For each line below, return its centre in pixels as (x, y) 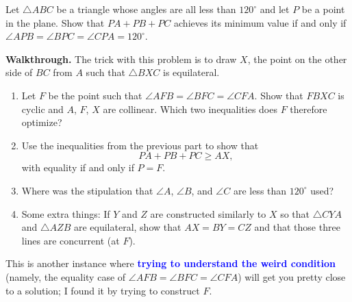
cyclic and (42, 109)
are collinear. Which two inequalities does (190, 109)
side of (19, 72)
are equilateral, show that (127, 227)
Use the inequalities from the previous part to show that (140, 145)
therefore (309, 109)
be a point (323, 9)
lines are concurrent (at (71, 240)
